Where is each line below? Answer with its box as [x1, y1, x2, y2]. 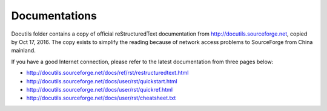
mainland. [11, 47, 36, 54]
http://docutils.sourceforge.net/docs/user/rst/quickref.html [26, 86, 173, 93]
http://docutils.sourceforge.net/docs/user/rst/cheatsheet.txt [26, 94, 176, 102]
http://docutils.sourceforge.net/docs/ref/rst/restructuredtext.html [26, 69, 189, 77]
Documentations [11, 9, 97, 22]
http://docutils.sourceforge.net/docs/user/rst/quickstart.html [26, 77, 178, 84]
